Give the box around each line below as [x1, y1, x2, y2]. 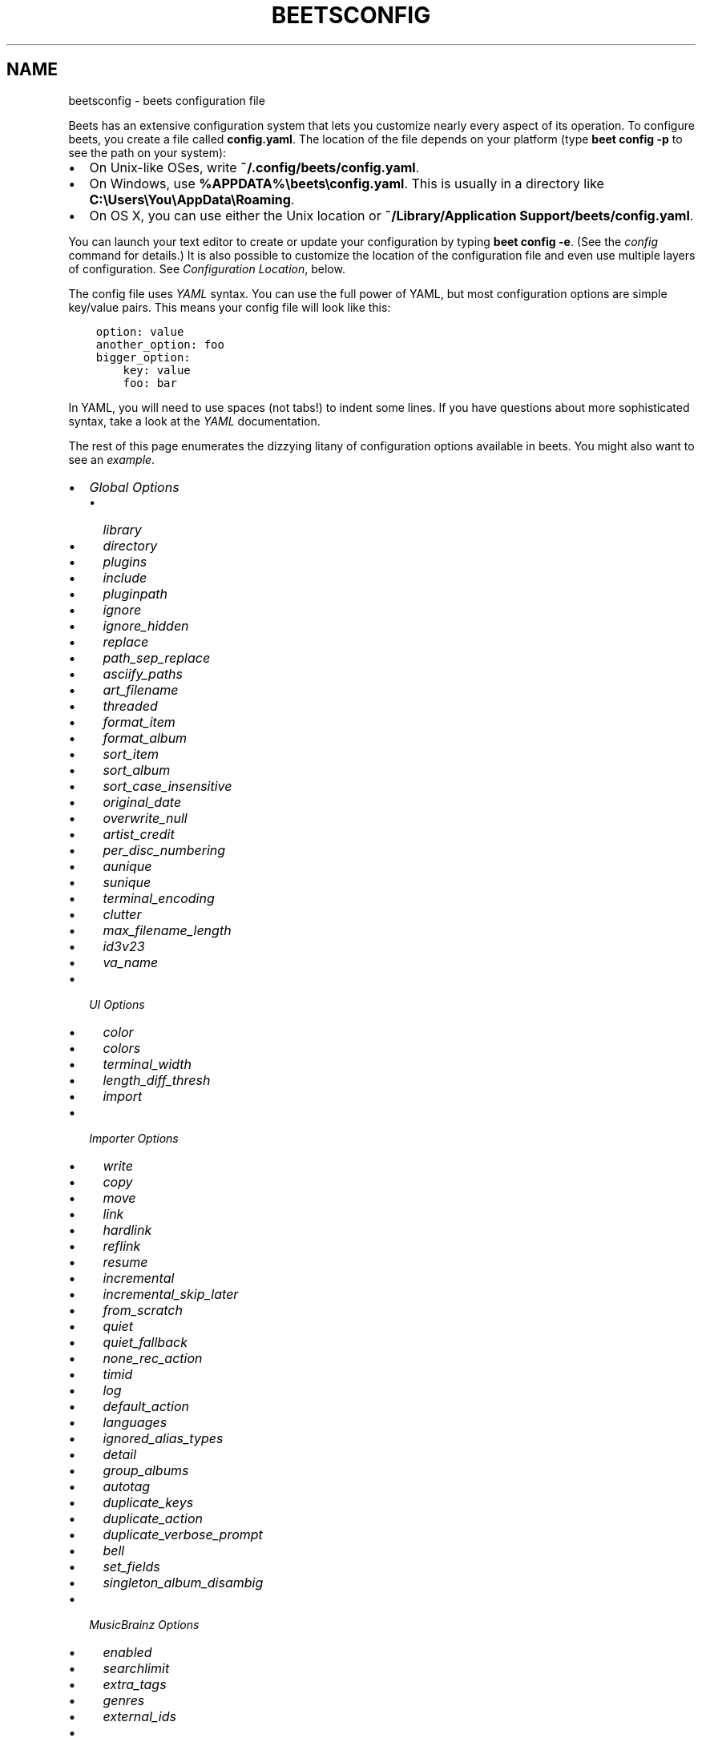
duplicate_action [103, 1510, 203, 1526]
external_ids [103, 1708, 176, 1724]
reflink [103, 1237, 141, 1254]
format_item [103, 713, 175, 730]
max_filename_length [103, 921, 232, 938]
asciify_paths [103, 665, 183, 682]
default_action [103, 1397, 189, 1414]
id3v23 [103, 938, 145, 954]
